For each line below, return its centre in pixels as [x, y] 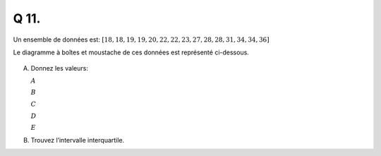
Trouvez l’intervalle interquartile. [78, 140]
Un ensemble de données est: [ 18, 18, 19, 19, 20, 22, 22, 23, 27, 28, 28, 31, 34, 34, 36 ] [141, 40]
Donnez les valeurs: [59, 68]
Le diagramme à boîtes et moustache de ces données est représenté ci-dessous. [131, 52]
